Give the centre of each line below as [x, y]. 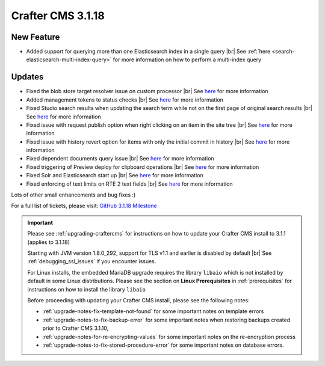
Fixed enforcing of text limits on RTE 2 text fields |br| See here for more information [129, 184]
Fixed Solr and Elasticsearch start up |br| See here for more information [115, 175]
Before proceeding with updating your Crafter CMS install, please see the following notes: [138, 300]
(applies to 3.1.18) [49, 242]
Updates [27, 77]
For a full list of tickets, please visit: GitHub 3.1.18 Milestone [84, 206]
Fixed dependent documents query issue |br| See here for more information [120, 159]
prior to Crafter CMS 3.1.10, [76, 328]
